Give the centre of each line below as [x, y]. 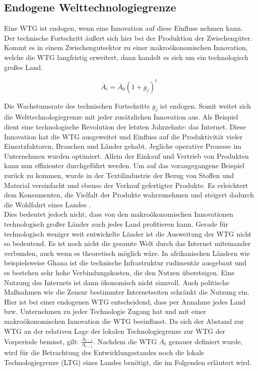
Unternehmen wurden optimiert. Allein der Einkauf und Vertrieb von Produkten [127, 155]
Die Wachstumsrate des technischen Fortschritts [77, 105]
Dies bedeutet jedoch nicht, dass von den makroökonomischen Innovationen [119, 214]
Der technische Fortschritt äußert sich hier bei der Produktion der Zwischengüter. [128, 37]
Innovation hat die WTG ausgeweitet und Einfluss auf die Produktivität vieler [123, 136]
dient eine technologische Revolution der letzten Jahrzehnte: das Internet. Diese [125, 127]
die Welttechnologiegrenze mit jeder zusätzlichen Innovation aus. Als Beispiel [121, 117]
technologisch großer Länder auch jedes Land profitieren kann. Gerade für [116, 224]
